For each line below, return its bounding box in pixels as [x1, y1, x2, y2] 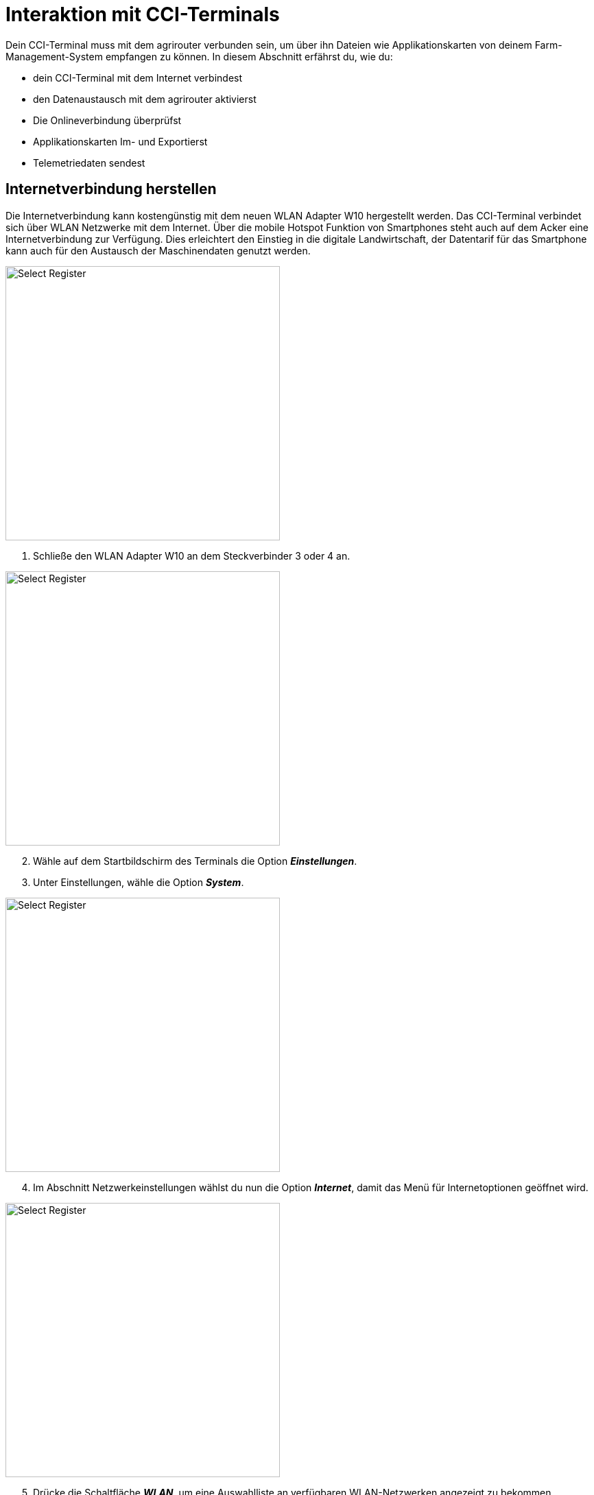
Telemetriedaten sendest [33, 156, 145, 169]
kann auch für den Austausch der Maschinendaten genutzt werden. [5, 244, 311, 256]
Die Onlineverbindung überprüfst [33, 114, 182, 126]
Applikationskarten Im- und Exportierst [33, 135, 208, 147]
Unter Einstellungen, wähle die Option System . [33, 876, 244, 888]
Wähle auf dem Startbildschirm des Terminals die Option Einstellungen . [33, 854, 357, 867]
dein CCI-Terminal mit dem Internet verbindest [33, 71, 243, 84]
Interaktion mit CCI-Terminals [5, 3, 280, 26]
